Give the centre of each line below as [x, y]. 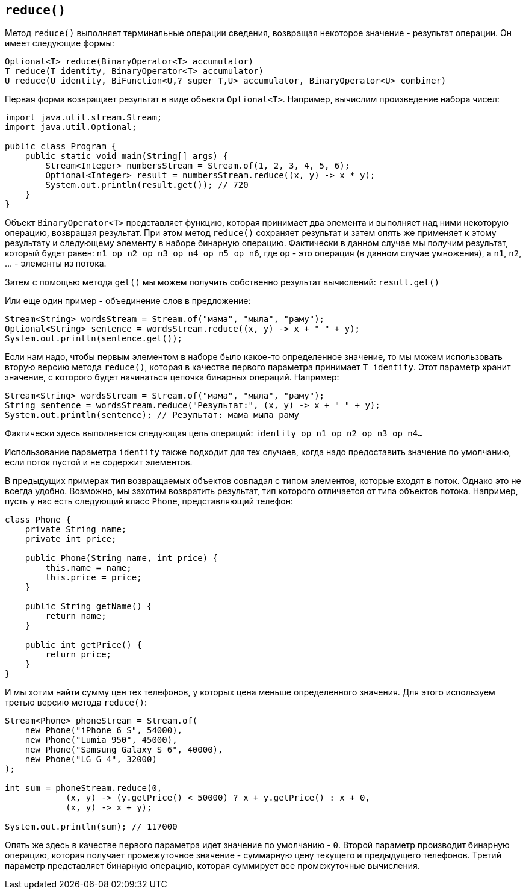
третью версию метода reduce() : [76, 703]
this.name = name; [88, 568]
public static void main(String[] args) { [126, 156]
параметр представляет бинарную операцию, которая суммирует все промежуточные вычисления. [212, 866]
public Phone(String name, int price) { [122, 558]
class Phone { [38, 520]
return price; [79, 655]
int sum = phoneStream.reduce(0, [84, 788]
